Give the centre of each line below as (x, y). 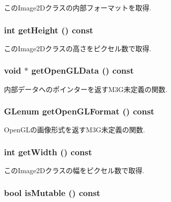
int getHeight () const (49, 30)
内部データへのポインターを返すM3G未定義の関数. (86, 89)
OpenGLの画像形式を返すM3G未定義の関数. (75, 130)
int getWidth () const (48, 151)
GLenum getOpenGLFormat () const (79, 111)
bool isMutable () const (52, 192)
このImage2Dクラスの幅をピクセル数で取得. (74, 170)
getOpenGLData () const (83, 70)
